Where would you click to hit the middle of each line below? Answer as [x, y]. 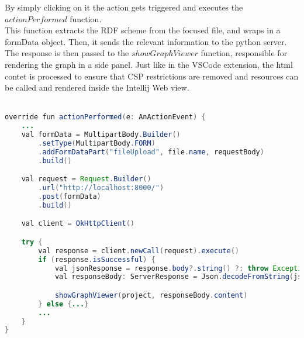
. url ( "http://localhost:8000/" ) [101, 188]
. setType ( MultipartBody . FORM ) [97, 143]
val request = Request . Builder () [86, 179]
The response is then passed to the [67, 53]
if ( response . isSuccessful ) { [97, 259]
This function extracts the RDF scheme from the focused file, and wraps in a [143, 30]
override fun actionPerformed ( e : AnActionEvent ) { [105, 117]
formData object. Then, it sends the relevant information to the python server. [146, 41]
